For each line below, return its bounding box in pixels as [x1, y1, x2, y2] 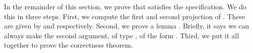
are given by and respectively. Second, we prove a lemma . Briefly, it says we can [4, 21, 250, 31]
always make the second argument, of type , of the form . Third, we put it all [4, 30, 239, 40]
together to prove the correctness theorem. [4, 40, 133, 50]
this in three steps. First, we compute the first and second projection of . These [4, 11, 245, 21]
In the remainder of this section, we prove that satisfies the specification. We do [4, 1, 247, 11]
